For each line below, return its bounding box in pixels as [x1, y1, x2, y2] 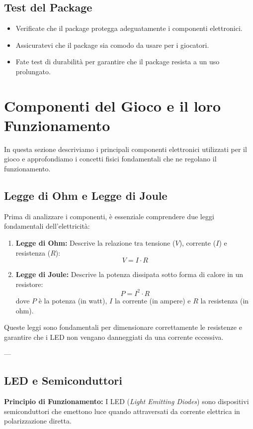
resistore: [15, 279, 43, 289]
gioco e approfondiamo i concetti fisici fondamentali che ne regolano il [4, 153, 217, 164]
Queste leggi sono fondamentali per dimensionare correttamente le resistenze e [4, 322, 242, 332]
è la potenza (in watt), [38, 295, 107, 305]
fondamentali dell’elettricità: [4, 221, 90, 231]
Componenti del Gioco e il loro [4, 95, 221, 116]
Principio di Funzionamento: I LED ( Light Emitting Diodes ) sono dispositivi [4, 396, 249, 407]
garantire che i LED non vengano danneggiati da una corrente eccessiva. [4, 331, 224, 342]
